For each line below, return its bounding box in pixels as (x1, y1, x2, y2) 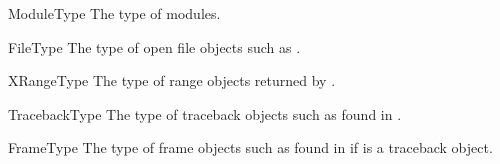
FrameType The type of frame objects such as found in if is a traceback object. (8, 137, 493, 158)
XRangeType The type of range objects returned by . (8, 70, 336, 91)
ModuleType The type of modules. (8, 3, 221, 23)
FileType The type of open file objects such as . (8, 36, 301, 57)
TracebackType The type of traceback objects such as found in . (8, 103, 402, 124)
